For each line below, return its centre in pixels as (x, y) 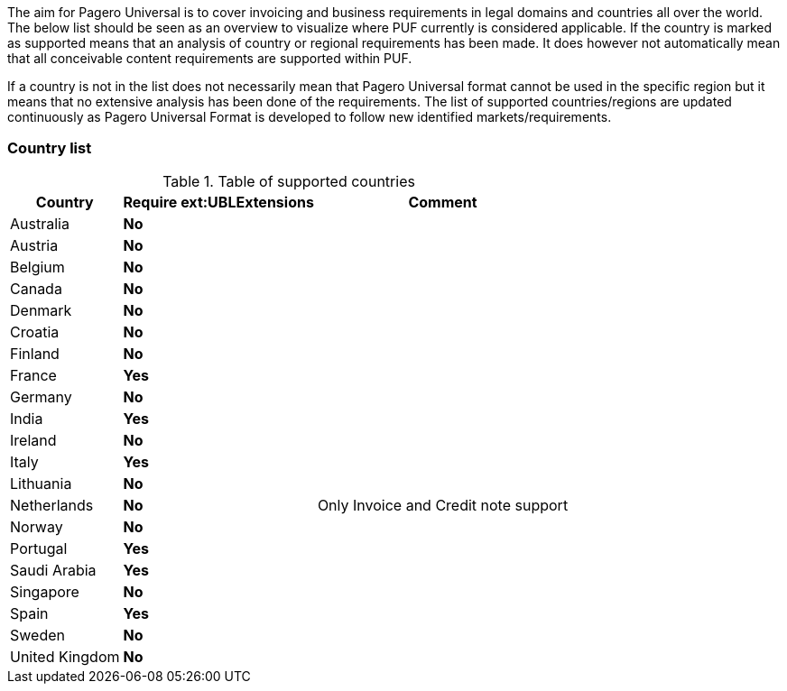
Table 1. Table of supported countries (289, 181)
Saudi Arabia (53, 570)
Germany (41, 396)
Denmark (41, 310)
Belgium (37, 267)
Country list (50, 148)
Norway (37, 526)
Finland (35, 353)
